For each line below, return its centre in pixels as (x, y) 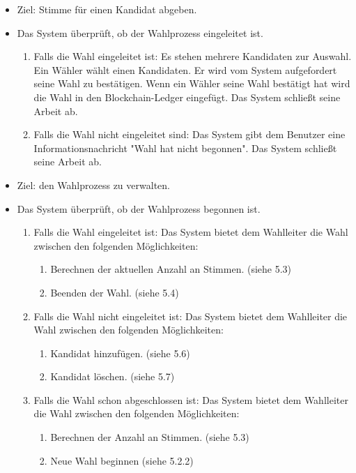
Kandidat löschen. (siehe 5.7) (113, 376)
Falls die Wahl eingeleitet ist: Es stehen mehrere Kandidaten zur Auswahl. (193, 56)
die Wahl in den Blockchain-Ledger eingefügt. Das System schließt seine (187, 97)
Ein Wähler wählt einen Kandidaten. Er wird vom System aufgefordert (185, 69)
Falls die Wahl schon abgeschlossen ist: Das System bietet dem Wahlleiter (191, 399)
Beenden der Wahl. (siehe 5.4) (115, 292)
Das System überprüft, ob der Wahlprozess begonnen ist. (139, 208)
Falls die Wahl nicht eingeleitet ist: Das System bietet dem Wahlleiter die (191, 316)
